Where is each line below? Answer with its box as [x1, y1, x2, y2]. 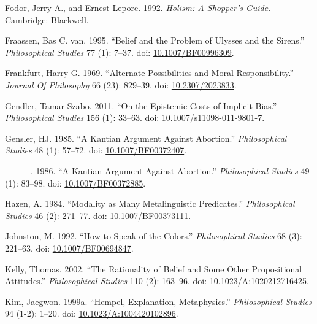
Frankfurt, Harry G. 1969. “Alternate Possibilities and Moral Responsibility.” [5, 66, 294, 79]
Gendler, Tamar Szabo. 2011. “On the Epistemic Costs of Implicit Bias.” [5, 99, 277, 112]
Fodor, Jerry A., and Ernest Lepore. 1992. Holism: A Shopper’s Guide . [5, 1, 271, 13]
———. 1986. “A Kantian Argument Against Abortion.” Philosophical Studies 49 [5, 164, 310, 177]
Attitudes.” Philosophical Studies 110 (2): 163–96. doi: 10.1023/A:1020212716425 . [5, 274, 309, 287]
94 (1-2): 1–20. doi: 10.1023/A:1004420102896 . [5, 307, 178, 320]
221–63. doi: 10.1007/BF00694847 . [5, 241, 134, 254]
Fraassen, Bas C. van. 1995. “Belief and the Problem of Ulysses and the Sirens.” [5, 34, 305, 47]
